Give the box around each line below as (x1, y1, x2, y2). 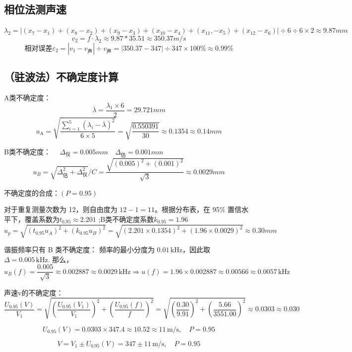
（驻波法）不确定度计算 (4, 69, 118, 84)
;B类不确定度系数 (98, 214, 154, 224)
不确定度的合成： (4, 187, 59, 198)
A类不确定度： (4, 92, 51, 102)
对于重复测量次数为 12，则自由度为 (4, 204, 117, 214)
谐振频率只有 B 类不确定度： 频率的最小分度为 (4, 244, 155, 255)
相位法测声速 (4, 1, 66, 17)
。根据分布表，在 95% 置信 (155, 204, 242, 214)
